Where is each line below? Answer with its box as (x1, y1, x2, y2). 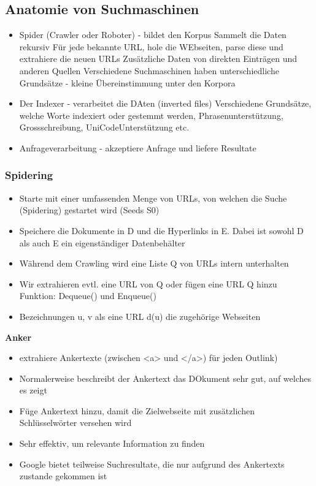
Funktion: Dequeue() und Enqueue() (19, 289, 156, 302)
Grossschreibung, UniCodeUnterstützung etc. (19, 121, 190, 134)
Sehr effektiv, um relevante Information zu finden (19, 437, 205, 450)
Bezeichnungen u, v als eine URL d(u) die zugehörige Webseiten (19, 309, 261, 322)
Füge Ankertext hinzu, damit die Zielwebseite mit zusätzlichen (19, 404, 255, 417)
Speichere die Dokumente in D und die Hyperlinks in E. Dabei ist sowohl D (19, 224, 304, 237)
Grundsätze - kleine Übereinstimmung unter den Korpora (19, 76, 236, 89)
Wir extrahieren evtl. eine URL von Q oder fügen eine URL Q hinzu (19, 277, 277, 290)
